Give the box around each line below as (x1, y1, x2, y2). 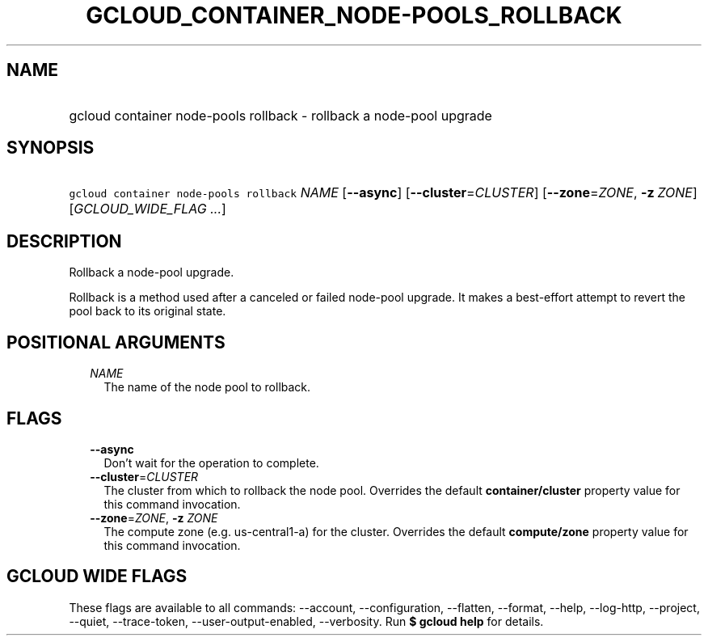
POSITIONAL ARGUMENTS (6, 332, 225, 353)
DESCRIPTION (6, 230, 122, 251)
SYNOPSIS (6, 137, 95, 158)
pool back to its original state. (69, 304, 226, 319)
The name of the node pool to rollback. (103, 380, 311, 395)
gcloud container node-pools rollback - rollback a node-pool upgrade (69, 107, 492, 124)
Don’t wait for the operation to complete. (103, 455, 319, 470)
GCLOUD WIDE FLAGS (6, 566, 188, 587)
